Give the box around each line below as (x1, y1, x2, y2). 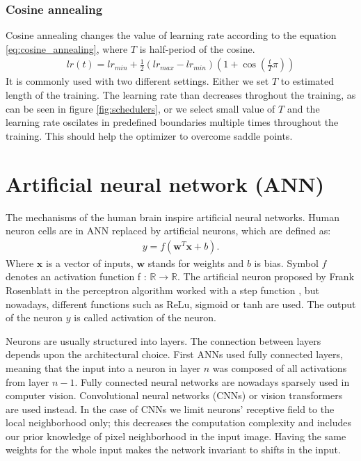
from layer (6, 374, 49, 389)
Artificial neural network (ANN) (6, 169, 325, 197)
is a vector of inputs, (45, 255, 134, 270)
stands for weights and (147, 255, 244, 270)
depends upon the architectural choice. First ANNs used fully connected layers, (6, 347, 343, 362)
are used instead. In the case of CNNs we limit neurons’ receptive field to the (6, 401, 335, 416)
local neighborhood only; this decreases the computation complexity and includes (6, 415, 352, 430)
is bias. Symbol (254, 255, 319, 270)
